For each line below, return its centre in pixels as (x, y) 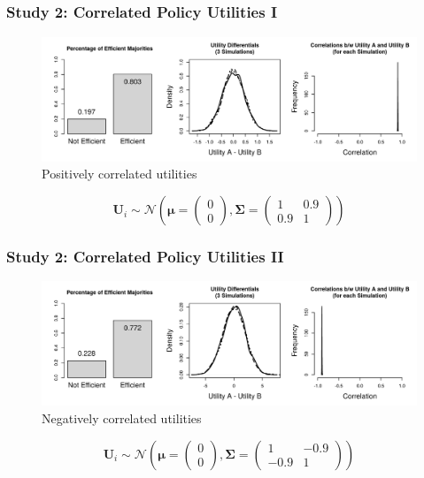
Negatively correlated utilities (122, 418)
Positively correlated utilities (119, 174)
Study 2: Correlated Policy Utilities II (145, 256)
